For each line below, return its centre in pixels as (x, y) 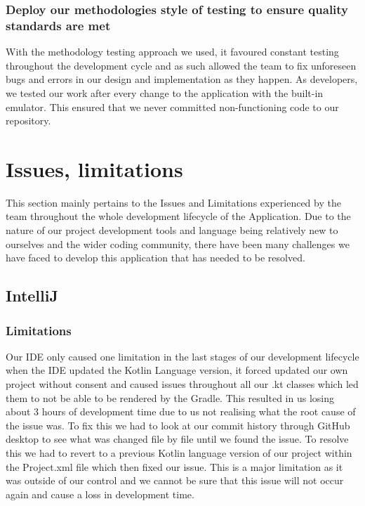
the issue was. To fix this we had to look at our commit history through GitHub (178, 425)
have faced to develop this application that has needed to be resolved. (155, 258)
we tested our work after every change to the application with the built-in (165, 92)
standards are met (58, 25)
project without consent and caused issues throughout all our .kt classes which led (182, 383)
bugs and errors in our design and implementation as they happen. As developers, (182, 79)
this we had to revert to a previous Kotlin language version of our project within (179, 452)
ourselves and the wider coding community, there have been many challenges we (178, 244)
